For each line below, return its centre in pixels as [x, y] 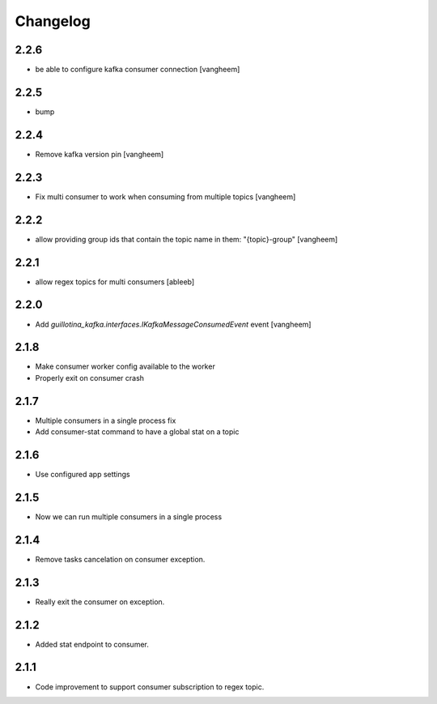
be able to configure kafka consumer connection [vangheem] [138, 70]
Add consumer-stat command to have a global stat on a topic [137, 432]
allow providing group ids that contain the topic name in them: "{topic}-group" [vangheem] [187, 239]
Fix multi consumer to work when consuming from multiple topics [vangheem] [165, 196]
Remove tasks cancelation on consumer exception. [120, 559]
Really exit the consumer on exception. [100, 602]
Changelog [53, 21]
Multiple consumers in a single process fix [106, 420]
